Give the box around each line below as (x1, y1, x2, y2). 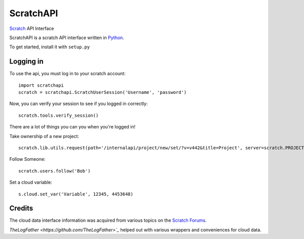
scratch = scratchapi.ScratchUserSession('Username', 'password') (18, 89, 187, 95)
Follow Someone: (9, 156, 46, 162)
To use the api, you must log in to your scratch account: (9, 71, 126, 77)
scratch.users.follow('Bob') (18, 168, 91, 174)
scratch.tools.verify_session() (18, 112, 99, 118)
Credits (9, 204, 33, 213)
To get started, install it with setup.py (9, 44, 90, 50)
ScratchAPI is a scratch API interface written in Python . (9, 35, 124, 41)
